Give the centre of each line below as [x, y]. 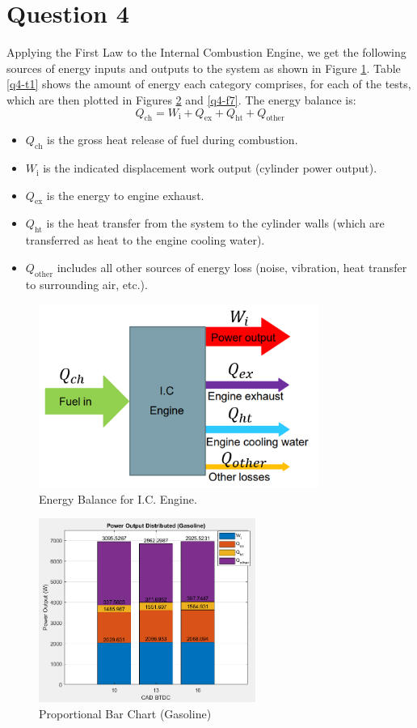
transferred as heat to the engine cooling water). [145, 240]
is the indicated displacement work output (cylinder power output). [210, 168]
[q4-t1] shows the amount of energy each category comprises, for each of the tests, [209, 84]
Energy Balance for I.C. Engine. [118, 498]
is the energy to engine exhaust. [125, 195]
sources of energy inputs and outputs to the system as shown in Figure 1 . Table [204, 68]
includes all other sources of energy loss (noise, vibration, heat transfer [232, 267]
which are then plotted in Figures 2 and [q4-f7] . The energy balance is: [181, 99]
